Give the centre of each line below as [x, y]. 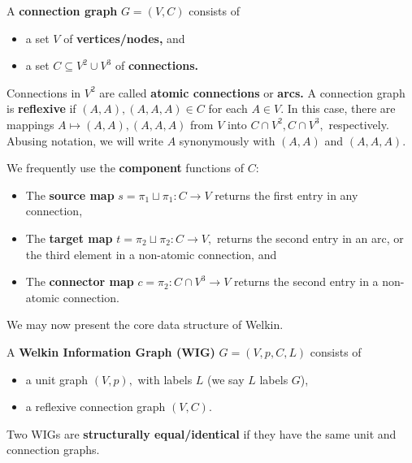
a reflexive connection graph [95, 407]
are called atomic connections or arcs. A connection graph [252, 92]
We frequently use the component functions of [126, 168]
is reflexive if [41, 108]
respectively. [359, 124]
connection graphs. [53, 450]
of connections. [157, 65]
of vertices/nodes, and [124, 38]
